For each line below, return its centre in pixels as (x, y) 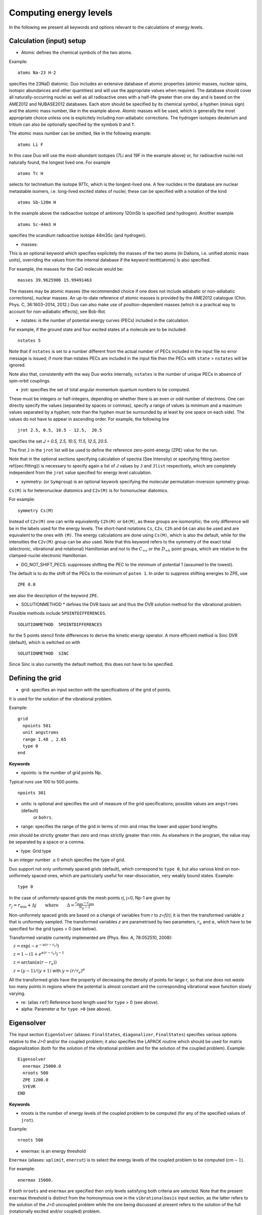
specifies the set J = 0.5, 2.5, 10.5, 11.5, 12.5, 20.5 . (59, 441)
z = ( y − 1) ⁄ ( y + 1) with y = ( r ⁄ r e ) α (49, 971)
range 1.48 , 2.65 (44, 739)
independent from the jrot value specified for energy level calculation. (81, 473)
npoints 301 (32, 793)
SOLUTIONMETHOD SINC (43, 653)
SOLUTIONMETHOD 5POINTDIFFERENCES (60, 624)
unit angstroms (41, 732)
